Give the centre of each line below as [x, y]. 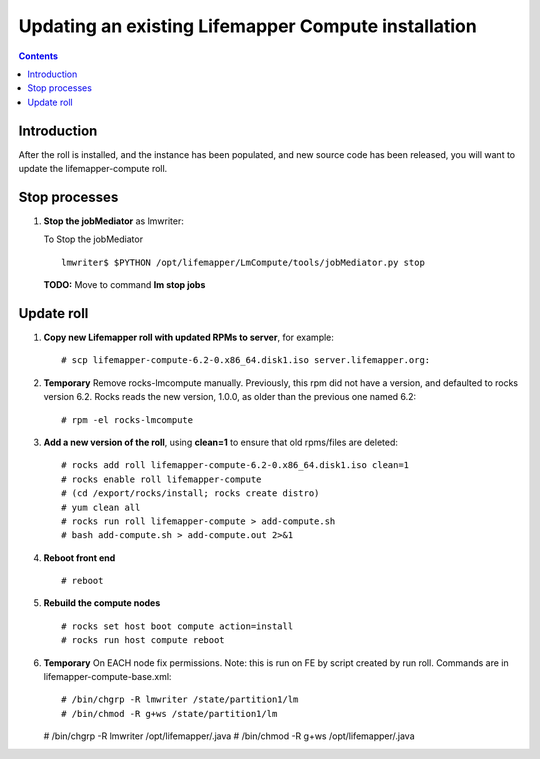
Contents [38, 56]
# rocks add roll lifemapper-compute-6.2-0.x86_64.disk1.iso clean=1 [235, 465]
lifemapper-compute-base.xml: [107, 677]
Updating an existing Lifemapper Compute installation [247, 26]
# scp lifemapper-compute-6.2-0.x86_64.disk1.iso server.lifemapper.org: [246, 360]
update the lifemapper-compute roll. [93, 169]
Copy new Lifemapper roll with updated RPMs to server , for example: [189, 337]
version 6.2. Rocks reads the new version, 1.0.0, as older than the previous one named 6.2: [230, 397]
